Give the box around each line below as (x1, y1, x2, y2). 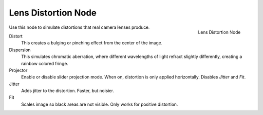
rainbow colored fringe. (21, 60, 68, 66)
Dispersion (9, 47, 31, 53)
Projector (9, 67, 28, 73)
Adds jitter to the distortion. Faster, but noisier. (21, 88, 114, 94)
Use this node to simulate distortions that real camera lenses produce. (9, 24, 150, 30)
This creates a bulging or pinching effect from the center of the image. (21, 40, 163, 46)
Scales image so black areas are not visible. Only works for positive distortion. (21, 101, 178, 107)
